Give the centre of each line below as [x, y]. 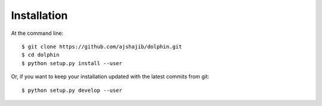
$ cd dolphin [41, 55]
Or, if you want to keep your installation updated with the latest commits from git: [110, 76]
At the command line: [37, 33]
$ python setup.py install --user [72, 63]
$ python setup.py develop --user [72, 90]
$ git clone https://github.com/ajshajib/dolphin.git [102, 46]
